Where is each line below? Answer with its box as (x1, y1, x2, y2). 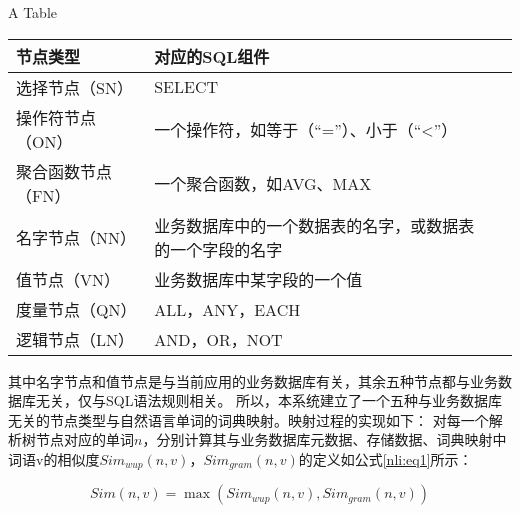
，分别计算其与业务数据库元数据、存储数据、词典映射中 (142, 429, 507, 450)
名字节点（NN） (16, 225, 137, 249)
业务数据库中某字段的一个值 (154, 267, 363, 291)
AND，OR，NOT (154, 327, 283, 351)
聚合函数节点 (16, 159, 113, 183)
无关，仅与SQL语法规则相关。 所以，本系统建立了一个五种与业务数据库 (35, 390, 503, 411)
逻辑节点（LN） (16, 327, 135, 351)
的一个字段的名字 (154, 237, 283, 261)
